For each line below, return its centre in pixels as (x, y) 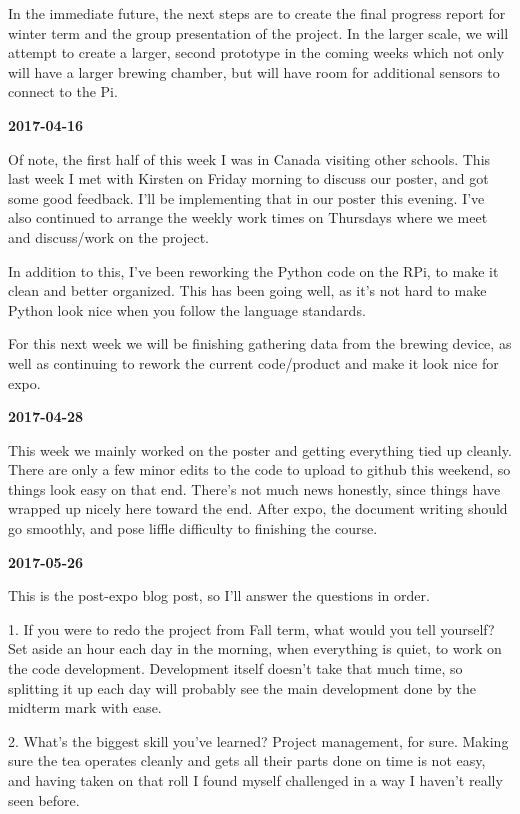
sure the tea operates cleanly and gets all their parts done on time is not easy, (247, 760)
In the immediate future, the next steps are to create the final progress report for (257, 13)
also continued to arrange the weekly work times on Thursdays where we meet (248, 217)
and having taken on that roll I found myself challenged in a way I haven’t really (255, 780)
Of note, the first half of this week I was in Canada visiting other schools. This (249, 158)
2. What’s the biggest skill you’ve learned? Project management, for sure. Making (258, 740)
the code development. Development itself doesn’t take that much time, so (235, 668)
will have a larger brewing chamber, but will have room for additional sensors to (254, 71)
